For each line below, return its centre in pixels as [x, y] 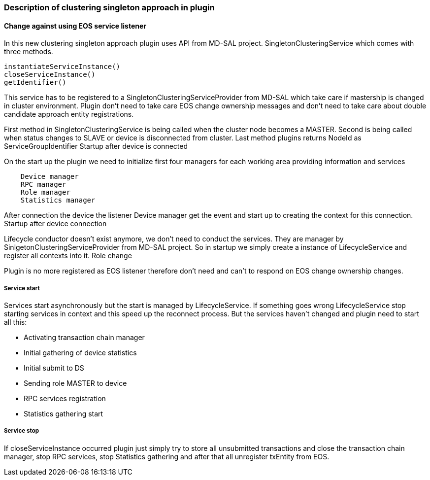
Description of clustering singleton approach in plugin [109, 7]
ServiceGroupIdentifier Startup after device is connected [96, 146]
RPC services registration [65, 398]
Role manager [45, 192]
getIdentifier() [35, 83]
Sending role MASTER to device [75, 383]
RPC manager [43, 185]
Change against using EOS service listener [75, 26]
